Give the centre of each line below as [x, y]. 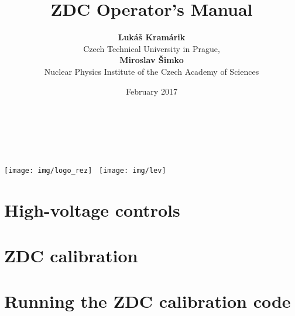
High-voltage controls [92, 209]
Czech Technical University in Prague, [152, 48]
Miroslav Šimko [152, 60]
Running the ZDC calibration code [147, 301]
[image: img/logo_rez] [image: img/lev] [85, 170]
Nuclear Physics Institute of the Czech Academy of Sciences [152, 71]
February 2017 [152, 91]
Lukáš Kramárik [152, 37]
